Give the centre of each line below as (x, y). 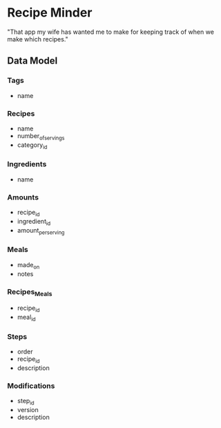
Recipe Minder (50, 13)
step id (26, 402)
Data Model (32, 61)
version (28, 409)
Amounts (23, 197)
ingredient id (34, 222)
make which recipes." (38, 39)
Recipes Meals (30, 292)
